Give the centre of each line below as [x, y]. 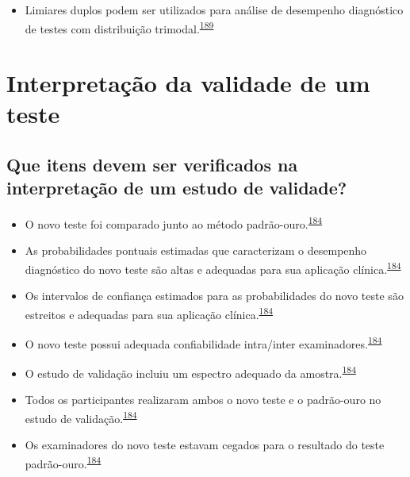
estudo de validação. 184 [81, 417]
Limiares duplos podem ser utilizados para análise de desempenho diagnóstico [214, 10]
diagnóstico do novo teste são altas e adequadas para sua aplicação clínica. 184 [213, 267]
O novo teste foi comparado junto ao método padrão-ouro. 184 [174, 223]
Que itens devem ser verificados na [152, 164]
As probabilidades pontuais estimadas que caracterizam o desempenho [196, 250]
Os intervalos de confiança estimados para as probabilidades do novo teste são [214, 296]
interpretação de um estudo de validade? [177, 188]
